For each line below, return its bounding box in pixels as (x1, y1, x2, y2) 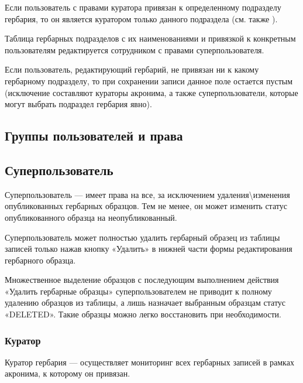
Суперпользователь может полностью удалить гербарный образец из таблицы (5, 231, 280, 243)
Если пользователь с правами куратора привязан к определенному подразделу (5, 1, 281, 13)
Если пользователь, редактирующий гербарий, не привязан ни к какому (5, 63, 259, 76)
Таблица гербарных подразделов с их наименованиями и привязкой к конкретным (5, 32, 296, 45)
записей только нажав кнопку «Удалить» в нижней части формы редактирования (5, 242, 292, 255)
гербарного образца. (5, 254, 76, 266)
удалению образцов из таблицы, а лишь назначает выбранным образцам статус (5, 296, 286, 309)
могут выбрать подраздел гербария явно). (5, 98, 152, 110)
